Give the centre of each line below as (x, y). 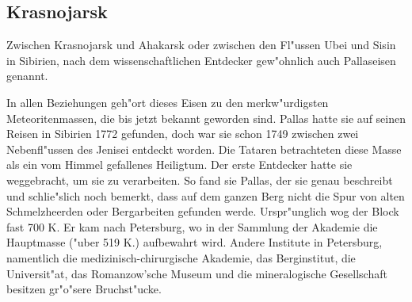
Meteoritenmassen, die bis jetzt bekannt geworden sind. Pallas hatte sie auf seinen (206, 118)
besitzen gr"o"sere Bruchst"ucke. (84, 289)
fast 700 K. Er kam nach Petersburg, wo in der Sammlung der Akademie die (192, 226)
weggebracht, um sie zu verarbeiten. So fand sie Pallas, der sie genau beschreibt (200, 180)
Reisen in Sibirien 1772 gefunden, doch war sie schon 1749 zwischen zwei (183, 134)
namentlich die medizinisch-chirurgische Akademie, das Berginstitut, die (181, 257)
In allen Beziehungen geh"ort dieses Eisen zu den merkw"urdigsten (168, 102)
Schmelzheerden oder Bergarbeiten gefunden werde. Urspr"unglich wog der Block (203, 211)
